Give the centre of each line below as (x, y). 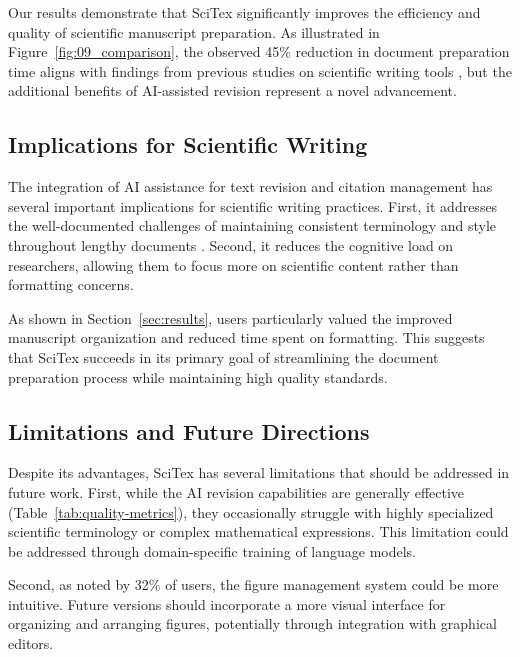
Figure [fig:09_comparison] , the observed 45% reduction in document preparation (259, 51)
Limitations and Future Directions (189, 430)
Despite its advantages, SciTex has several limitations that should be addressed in (259, 472)
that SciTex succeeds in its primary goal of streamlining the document (223, 356)
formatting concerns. (71, 284)
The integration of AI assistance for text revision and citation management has (250, 186)
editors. (31, 643)
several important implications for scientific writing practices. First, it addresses (253, 205)
